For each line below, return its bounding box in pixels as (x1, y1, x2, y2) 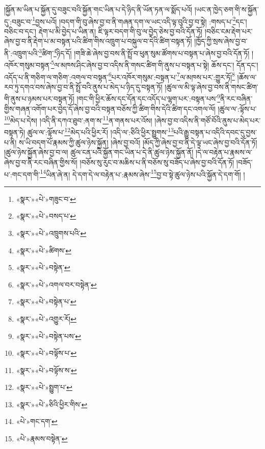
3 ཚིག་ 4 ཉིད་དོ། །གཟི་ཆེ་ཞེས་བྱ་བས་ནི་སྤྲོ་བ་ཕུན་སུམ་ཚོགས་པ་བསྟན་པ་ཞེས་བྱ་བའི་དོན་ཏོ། (39, 46, 250, 58)
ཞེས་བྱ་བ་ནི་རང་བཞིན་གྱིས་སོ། (4, 156, 77, 167)
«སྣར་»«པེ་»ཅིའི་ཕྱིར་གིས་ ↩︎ (16, 399, 88, 409)
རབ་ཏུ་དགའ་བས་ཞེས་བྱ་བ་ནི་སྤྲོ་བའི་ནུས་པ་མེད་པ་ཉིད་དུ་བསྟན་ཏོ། (4, 81, 163, 92)
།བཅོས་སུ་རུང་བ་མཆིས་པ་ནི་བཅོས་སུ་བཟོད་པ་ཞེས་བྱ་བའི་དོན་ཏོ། (79, 156, 234, 167)
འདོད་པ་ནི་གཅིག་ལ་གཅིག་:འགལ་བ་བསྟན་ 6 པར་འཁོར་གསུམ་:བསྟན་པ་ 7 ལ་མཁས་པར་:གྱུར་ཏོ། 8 (4, 70, 235, 82)
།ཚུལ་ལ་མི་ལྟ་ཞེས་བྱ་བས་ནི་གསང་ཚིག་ (165, 81, 258, 92)
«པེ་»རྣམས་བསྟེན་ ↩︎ (16, 433, 68, 444)
